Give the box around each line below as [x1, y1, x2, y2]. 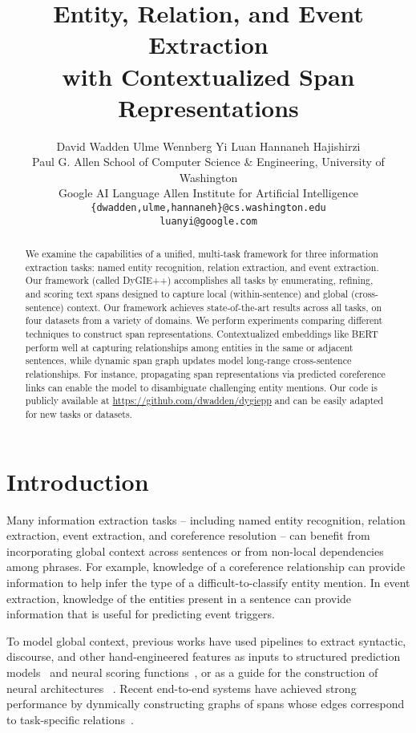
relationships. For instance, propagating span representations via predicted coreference [25, 367, 386, 381]
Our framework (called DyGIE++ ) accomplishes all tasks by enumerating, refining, [25, 273, 374, 287]
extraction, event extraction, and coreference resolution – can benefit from [6, 527, 370, 544]
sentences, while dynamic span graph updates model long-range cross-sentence [25, 354, 352, 367]
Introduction [6, 464, 149, 497]
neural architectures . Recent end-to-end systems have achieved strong [6, 679, 357, 696]
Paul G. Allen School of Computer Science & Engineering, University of [32, 153, 385, 170]
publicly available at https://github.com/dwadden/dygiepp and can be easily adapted [25, 394, 384, 407]
